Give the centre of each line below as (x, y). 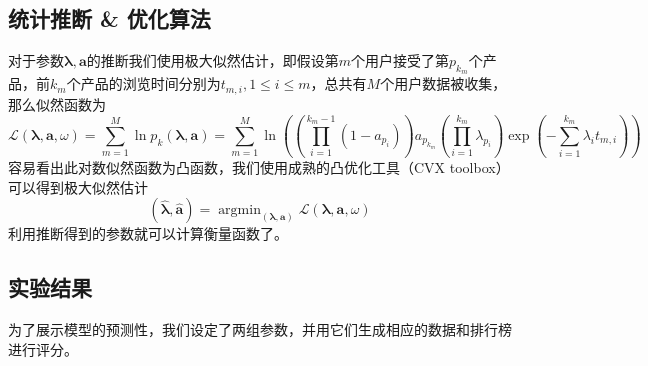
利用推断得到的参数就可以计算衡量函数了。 (148, 233)
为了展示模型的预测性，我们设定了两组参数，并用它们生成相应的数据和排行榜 (260, 328)
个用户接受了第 (400, 60)
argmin (239, 210)
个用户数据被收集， (443, 83)
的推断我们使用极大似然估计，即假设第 (212, 60)
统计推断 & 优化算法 (109, 18)
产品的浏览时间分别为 (150, 83)
